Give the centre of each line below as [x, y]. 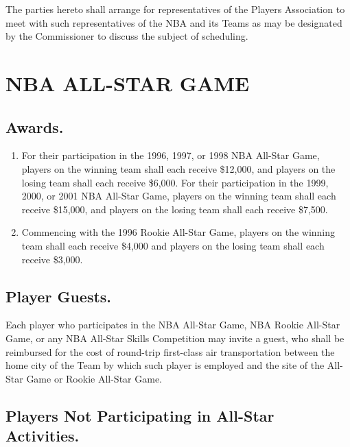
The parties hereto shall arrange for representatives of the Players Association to [175, 9]
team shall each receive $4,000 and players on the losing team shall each [173, 245]
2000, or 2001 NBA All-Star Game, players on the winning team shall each [179, 196]
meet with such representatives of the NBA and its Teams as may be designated [174, 22]
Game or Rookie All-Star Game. [94, 378]
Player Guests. [59, 296]
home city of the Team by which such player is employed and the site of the [165, 365]
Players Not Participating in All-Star [140, 415]
